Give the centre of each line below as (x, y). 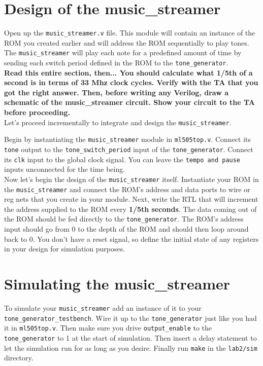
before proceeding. (37, 112)
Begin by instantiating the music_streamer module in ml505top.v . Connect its (128, 139)
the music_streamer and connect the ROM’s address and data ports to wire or (127, 189)
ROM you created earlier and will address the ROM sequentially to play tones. (127, 42)
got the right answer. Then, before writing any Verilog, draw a (116, 92)
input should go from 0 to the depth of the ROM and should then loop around (126, 229)
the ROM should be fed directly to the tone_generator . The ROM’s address (124, 219)
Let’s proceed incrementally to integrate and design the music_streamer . (118, 122)
